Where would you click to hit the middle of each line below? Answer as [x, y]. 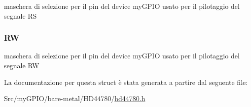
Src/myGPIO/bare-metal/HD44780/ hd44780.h [75, 98]
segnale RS [20, 15]
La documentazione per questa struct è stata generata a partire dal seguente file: [126, 82]
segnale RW [22, 65]
